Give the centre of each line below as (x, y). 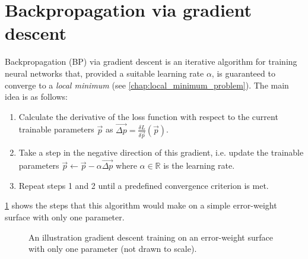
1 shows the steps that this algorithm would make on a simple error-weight (141, 205)
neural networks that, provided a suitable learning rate (104, 73)
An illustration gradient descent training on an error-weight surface (151, 237)
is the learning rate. (199, 165)
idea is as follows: (36, 97)
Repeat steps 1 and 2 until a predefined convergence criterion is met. (144, 185)
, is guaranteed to (243, 73)
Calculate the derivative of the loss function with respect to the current (148, 116)
